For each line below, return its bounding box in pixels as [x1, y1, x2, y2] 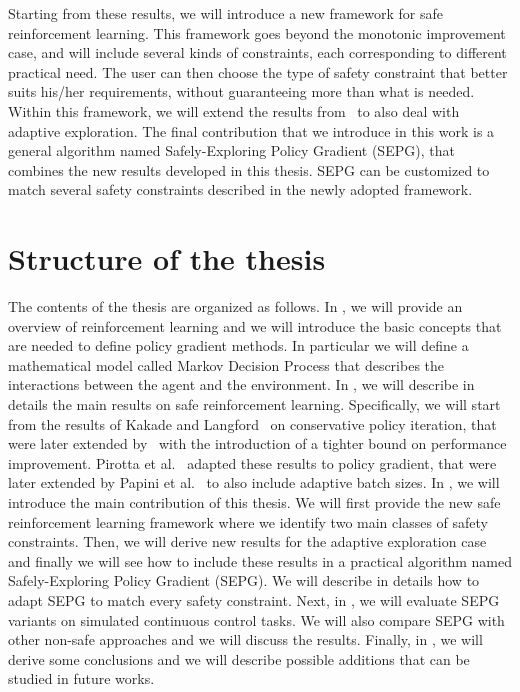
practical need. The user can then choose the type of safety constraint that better [8, 61, 508, 82]
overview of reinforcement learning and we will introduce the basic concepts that [8, 315, 502, 336]
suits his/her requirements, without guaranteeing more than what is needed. [8, 81, 475, 102]
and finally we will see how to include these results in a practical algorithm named [8, 550, 513, 571]
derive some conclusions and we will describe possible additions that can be [8, 648, 470, 669]
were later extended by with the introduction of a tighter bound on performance [8, 433, 507, 454]
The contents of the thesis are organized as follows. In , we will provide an [8, 296, 463, 317]
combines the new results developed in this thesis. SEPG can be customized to [8, 159, 490, 180]
